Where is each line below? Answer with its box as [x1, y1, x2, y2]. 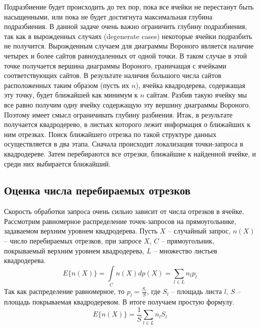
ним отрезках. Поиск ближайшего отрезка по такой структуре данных [4, 128, 216, 139]
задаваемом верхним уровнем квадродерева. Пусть [4, 225, 157, 236]
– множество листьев [153, 245, 217, 255]
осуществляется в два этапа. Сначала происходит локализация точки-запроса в [4, 138, 243, 149]
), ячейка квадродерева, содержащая [135, 79, 245, 90]
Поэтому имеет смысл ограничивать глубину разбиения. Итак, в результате [4, 109, 233, 119]
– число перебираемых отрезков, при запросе [4, 235, 141, 246]
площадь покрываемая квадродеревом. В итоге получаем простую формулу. [4, 296, 234, 306]
